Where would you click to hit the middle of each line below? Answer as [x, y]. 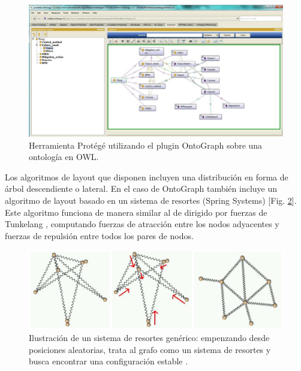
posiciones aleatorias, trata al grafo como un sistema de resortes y [150, 349]
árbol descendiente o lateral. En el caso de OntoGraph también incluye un [141, 188]
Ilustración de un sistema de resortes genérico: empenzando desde [149, 338]
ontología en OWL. [64, 157]
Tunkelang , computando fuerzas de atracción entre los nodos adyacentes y [142, 224]
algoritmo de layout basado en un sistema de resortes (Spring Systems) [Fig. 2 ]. [151, 200]
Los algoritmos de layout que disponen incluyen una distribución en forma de [147, 177]
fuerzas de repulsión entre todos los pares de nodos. [99, 235]
